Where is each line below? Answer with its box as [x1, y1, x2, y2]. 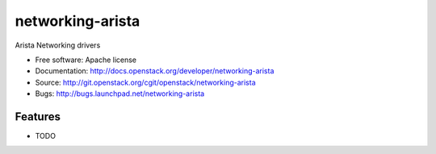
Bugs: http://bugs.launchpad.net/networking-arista [35, 89, 205, 98]
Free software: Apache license [35, 55, 137, 65]
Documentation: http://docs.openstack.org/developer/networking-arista [35, 66, 275, 76]
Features [15, 110, 61, 123]
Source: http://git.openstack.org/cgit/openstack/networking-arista [35, 77, 256, 87]
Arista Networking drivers [15, 40, 101, 50]
